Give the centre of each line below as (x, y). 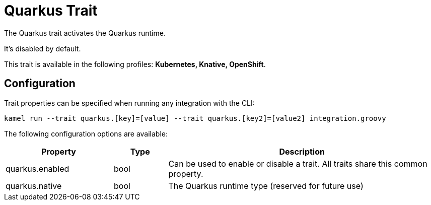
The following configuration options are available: (86, 133)
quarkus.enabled (38, 168)
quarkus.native (34, 186)
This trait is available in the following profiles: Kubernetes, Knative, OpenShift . (135, 64)
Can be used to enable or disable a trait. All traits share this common (298, 163)
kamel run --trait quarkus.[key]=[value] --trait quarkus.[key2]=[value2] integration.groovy (195, 118)
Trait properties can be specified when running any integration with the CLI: (129, 103)
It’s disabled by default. (43, 48)
